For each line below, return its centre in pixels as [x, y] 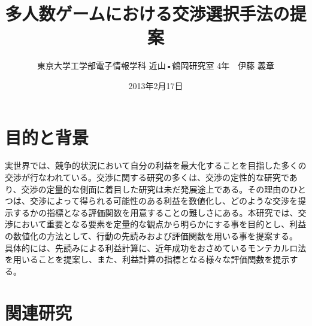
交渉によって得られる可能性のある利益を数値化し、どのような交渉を [163, 201]
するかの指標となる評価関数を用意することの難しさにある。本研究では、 [155, 212]
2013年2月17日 [156, 85]
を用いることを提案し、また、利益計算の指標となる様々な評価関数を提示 [147, 259]
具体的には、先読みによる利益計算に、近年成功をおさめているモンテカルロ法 [156, 247]
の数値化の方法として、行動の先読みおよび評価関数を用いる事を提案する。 [151, 236]
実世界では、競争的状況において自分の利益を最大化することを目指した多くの [156, 165]
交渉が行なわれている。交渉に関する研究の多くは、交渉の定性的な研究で [147, 177]
